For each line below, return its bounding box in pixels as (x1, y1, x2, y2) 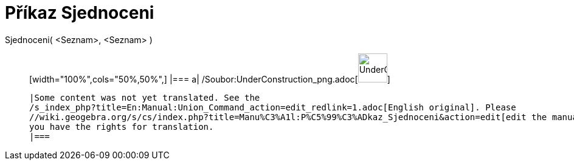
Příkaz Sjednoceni (5, 2, 154, 23)
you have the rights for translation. (29, 121, 214, 132)
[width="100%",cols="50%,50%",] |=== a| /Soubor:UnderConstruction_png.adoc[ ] (29, 73, 390, 84)
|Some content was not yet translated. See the (29, 92, 260, 103)
